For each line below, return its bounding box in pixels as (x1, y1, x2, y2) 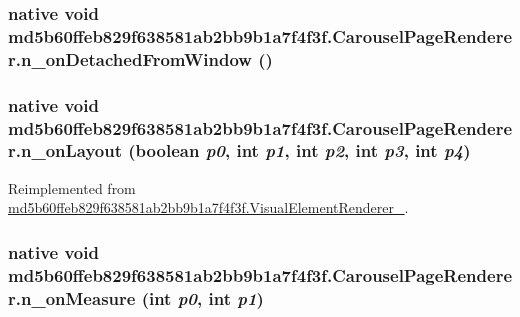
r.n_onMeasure (8, 285, 136, 310)
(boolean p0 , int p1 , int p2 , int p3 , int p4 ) (128, 138, 471, 163)
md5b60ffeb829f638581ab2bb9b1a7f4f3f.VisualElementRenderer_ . (8, 197, 409, 218)
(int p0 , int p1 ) (141, 285, 264, 310)
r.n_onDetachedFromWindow (8, 46, 252, 71)
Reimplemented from (8, 177, 136, 198)
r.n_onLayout (8, 138, 123, 163)
